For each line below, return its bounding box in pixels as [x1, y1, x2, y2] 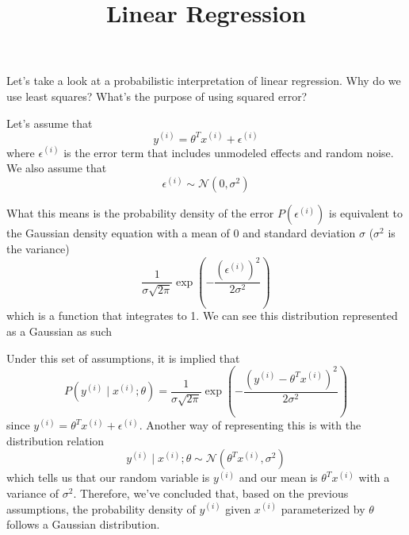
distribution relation [6, 432, 105, 448]
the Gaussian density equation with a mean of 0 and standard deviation [6, 225, 356, 241]
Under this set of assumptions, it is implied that [6, 349, 240, 366]
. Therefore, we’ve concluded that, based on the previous [73, 484, 349, 501]
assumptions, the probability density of [6, 500, 196, 517]
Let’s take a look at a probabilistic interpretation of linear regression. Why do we [6, 72, 401, 89]
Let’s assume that [6, 114, 93, 131]
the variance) [6, 240, 70, 256]
